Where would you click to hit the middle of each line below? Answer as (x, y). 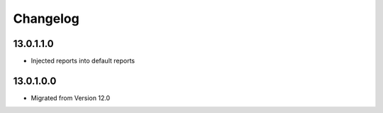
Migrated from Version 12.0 (71, 98)
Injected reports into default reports (83, 61)
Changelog (46, 18)
